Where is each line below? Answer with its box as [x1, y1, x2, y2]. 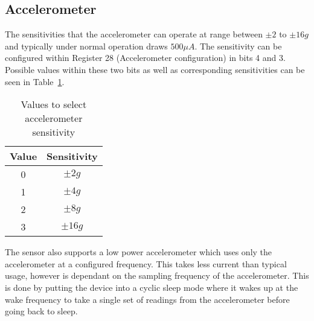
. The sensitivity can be [194, 39, 282, 52]
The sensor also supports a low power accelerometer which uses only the [5, 246, 272, 258]
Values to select [21, 97, 87, 112]
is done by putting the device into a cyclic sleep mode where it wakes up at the [5, 281, 298, 293]
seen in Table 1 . [5, 75, 65, 87]
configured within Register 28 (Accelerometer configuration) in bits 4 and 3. [5, 51, 286, 64]
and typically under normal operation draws [5, 39, 168, 52]
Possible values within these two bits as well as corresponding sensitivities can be [5, 63, 305, 75]
